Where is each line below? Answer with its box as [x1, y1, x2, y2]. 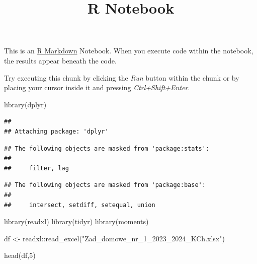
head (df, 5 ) [4, 250, 36, 260]
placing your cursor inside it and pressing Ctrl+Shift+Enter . [4, 82, 190, 93]
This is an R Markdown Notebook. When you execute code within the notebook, [4, 45, 253, 56]
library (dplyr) [4, 99, 47, 109]
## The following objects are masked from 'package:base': [4, 181, 206, 189]
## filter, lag [4, 164, 69, 172]
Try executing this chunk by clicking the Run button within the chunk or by [4, 72, 239, 83]
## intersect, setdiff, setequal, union [4, 201, 155, 209]
